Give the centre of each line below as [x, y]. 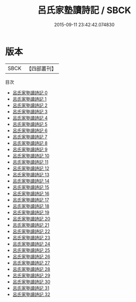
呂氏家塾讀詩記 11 [30, 162]
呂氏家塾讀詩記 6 [30, 130]
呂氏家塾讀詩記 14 [31, 181]
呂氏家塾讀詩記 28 [31, 269]
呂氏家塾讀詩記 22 [31, 231]
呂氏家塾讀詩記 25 [31, 250]
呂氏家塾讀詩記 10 [31, 156]
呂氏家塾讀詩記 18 [31, 206]
